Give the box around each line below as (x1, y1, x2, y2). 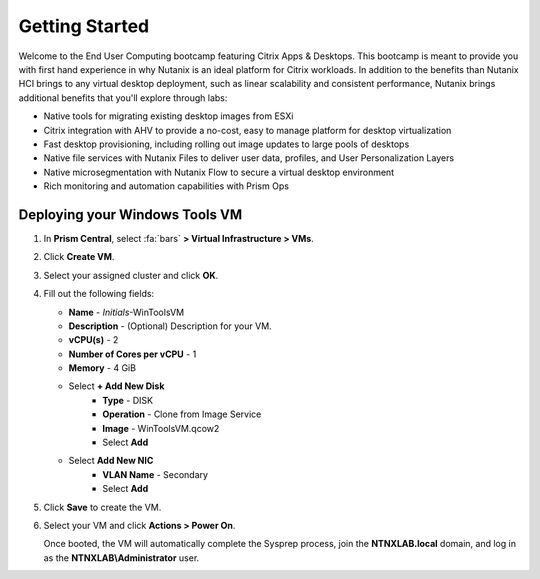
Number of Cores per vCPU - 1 (68, 348, 197, 360)
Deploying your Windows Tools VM (18, 206, 243, 223)
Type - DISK (102, 394, 154, 406)
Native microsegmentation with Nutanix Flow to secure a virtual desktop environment (43, 166, 395, 178)
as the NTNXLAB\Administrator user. (43, 551, 200, 564)
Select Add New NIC (68, 455, 154, 467)
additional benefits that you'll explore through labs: (18, 91, 228, 104)
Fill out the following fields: (43, 288, 155, 300)
